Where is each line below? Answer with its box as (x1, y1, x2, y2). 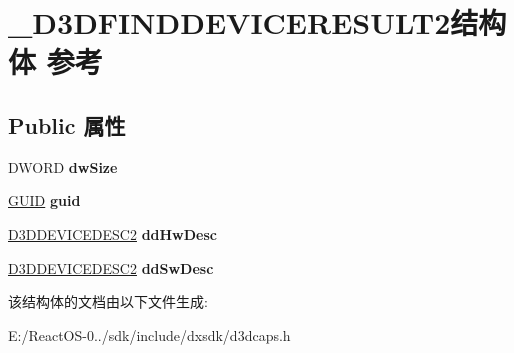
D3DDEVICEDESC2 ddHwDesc (8, 223, 217, 244)
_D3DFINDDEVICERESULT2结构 (8, 2, 507, 43)
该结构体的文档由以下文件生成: (8, 291, 208, 312)
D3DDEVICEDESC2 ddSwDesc (8, 257, 214, 278)
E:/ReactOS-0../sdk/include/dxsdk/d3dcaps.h (8, 324, 291, 345)
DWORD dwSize (8, 156, 118, 177)
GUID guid (8, 190, 81, 211)
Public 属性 (8, 109, 126, 140)
